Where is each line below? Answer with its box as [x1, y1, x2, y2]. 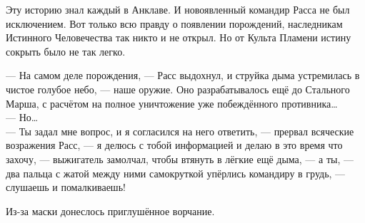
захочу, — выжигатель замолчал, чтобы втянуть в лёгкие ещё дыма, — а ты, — [6, 151, 354, 166]
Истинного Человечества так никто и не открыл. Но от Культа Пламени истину [6, 30, 351, 45]
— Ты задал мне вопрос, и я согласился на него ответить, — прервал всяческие [6, 123, 354, 138]
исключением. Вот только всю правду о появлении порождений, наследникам [6, 16, 343, 31]
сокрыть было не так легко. [6, 43, 126, 58]
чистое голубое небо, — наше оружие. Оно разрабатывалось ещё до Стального [6, 81, 350, 96]
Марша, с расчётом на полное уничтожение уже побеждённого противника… [6, 95, 338, 110]
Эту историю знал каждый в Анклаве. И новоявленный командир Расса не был [6, 2, 350, 16]
